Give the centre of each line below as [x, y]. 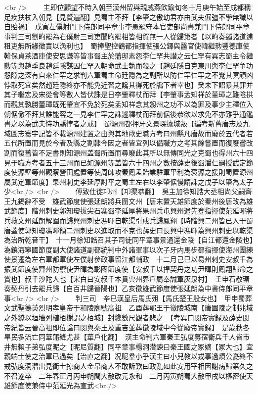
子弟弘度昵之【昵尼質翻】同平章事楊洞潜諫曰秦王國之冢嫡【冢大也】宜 [139, 346]
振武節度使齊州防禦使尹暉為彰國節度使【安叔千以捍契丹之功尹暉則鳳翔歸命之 [128, 269]
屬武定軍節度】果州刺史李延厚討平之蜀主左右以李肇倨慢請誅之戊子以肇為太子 [128, 181]
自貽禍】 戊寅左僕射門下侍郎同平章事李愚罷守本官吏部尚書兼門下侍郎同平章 [127, 26]
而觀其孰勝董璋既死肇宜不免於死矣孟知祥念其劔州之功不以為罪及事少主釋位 [125, 104]
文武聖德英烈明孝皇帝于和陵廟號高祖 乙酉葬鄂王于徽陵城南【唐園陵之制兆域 [128, 308]
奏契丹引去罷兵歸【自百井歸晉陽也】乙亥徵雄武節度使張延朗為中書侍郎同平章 [128, 288]
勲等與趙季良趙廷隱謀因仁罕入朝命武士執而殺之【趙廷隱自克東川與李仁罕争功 [128, 65]
